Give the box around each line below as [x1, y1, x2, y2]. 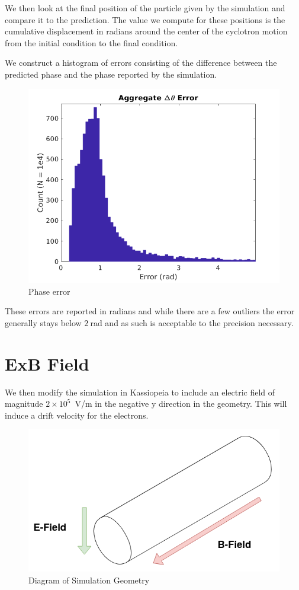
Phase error [28, 285, 70, 297]
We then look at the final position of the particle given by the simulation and [5, 2, 285, 14]
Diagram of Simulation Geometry [28, 573, 150, 586]
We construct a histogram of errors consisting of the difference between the [5, 56, 277, 69]
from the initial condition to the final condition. [5, 36, 178, 49]
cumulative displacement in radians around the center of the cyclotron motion [5, 25, 288, 37]
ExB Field [5, 351, 89, 375]
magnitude [5, 397, 43, 410]
